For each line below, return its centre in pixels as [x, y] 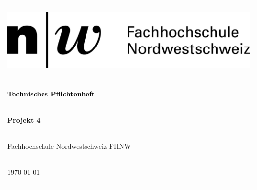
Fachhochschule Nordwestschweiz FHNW [69, 146]
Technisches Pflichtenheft [51, 93]
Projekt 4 [24, 119]
